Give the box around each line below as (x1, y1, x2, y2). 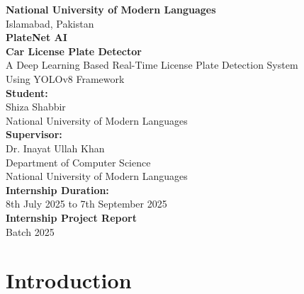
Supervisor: (6, 127, 62, 142)
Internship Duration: (6, 182, 109, 197)
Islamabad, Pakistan (6, 16, 94, 30)
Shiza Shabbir (6, 99, 66, 114)
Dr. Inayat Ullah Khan (6, 140, 105, 155)
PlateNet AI (6, 30, 67, 45)
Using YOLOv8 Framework (6, 71, 125, 86)
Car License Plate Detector (6, 43, 142, 58)
